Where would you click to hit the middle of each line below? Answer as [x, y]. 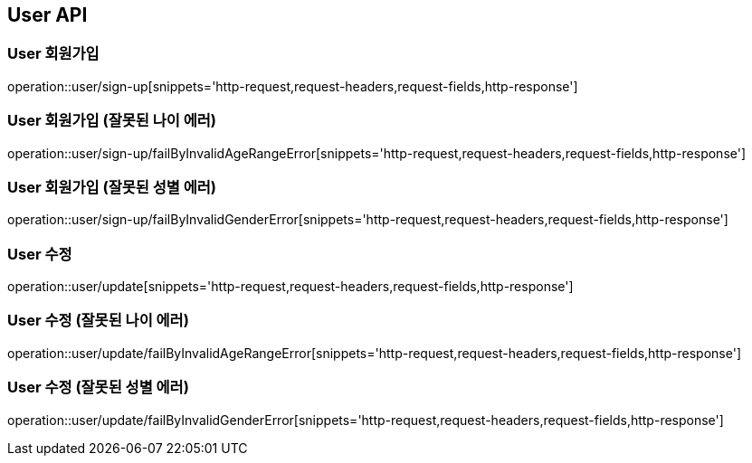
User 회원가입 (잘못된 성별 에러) [112, 187]
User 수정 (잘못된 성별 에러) [98, 387]
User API [48, 15]
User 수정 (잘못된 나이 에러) [98, 321]
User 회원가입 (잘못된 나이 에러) [112, 121]
